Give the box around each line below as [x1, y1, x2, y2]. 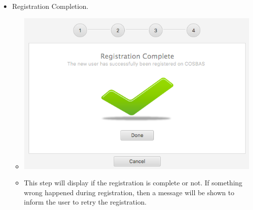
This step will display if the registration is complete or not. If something [24, 177, 243, 188]
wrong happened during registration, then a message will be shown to [24, 187, 234, 197]
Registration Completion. [12, 1, 89, 11]
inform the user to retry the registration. [24, 197, 147, 207]
